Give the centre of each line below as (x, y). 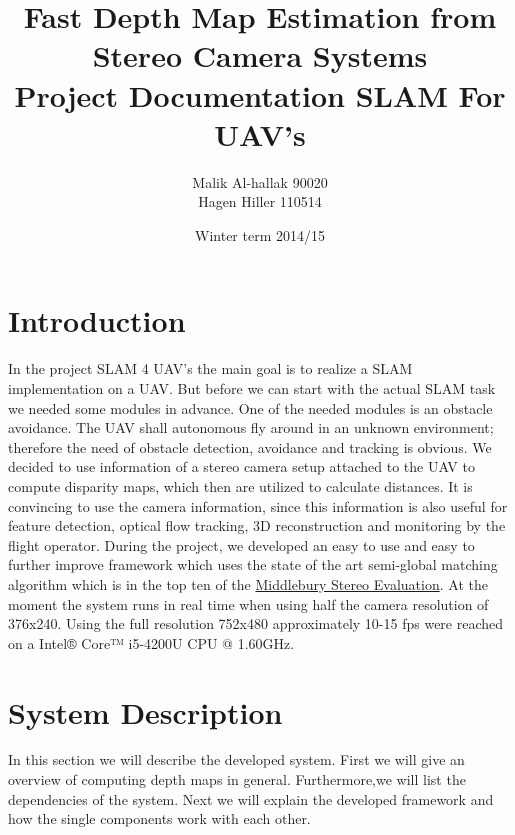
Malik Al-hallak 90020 (260, 181)
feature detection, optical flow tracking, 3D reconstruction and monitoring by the (257, 525)
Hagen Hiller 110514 (260, 201)
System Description (145, 711)
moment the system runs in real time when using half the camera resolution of (248, 603)
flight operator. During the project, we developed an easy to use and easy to (241, 544)
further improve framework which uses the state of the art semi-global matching (253, 564)
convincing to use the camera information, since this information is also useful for (258, 505)
